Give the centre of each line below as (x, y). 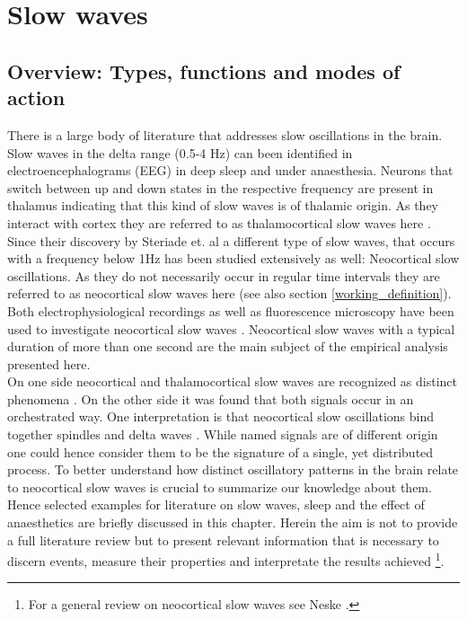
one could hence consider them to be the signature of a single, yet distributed (220, 451)
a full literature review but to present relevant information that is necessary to (223, 539)
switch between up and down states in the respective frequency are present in (220, 187)
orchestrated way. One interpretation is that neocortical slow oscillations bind (221, 416)
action (36, 97)
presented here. (49, 363)
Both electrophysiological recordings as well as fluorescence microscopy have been (231, 310)
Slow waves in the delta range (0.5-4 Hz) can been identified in (180, 152)
